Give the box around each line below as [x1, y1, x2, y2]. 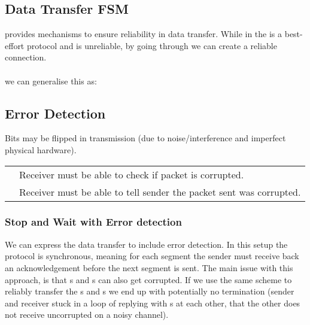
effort [5, 39, 25, 51]
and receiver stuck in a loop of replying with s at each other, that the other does [5, 296, 300, 309]
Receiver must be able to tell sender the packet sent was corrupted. [19, 184, 301, 199]
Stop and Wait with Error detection [5, 214, 182, 229]
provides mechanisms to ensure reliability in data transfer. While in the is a [5, 28, 282, 40]
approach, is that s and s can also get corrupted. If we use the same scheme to [5, 273, 292, 285]
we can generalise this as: [5, 74, 97, 87]
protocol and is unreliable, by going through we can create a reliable [26, 39, 277, 51]
